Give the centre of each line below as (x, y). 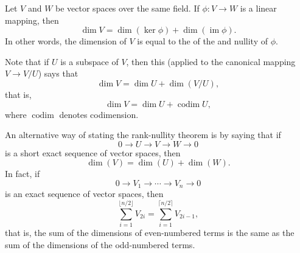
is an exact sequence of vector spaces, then (84, 194)
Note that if (27, 61)
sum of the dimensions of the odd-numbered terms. (100, 244)
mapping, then (32, 20)
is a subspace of (89, 61)
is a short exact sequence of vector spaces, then (93, 152)
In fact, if (23, 174)
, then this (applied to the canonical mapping (211, 61)
